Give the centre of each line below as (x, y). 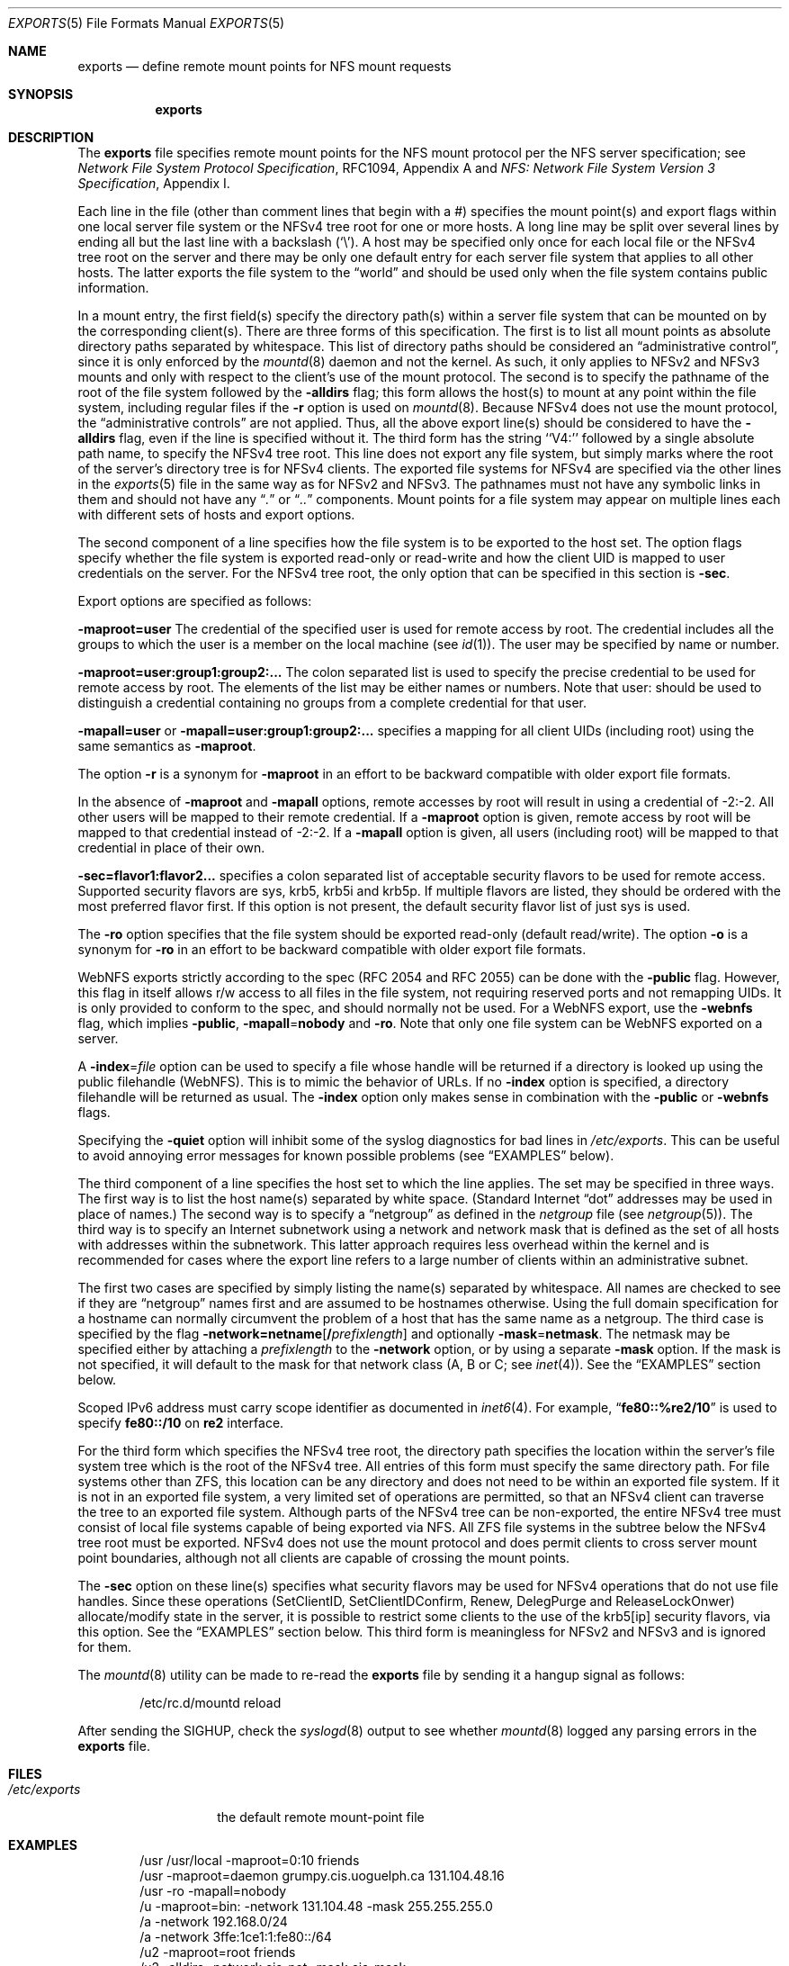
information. (113, 288)
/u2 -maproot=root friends (218, 1952)
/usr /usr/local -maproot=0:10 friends (250, 1860)
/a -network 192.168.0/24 (214, 1921)
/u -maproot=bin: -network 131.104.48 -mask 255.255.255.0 (316, 1906)
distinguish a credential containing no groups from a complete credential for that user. (332, 703)
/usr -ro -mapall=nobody (213, 1891)
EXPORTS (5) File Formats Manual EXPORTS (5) (147, 23)
